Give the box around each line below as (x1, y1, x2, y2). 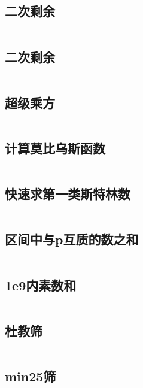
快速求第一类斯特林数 (5, 184, 130, 203)
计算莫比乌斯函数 (5, 139, 105, 157)
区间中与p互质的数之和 (5, 230, 139, 248)
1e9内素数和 (5, 275, 77, 294)
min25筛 (5, 367, 56, 386)
